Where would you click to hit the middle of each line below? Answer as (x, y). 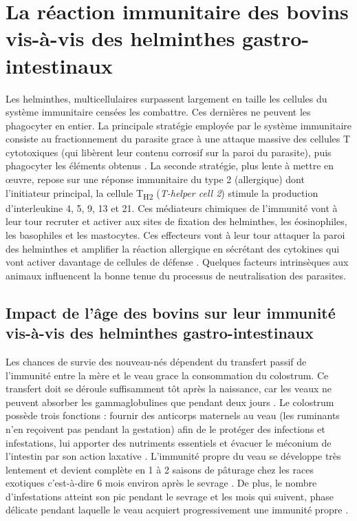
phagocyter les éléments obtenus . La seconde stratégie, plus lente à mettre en (170, 166)
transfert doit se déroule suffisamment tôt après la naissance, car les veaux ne (169, 389)
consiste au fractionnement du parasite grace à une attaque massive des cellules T (178, 139)
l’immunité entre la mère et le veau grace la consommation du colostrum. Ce (167, 375)
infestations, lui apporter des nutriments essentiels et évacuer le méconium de (169, 442)
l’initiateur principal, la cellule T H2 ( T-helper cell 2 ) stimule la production (162, 193)
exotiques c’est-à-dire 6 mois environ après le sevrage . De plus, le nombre (161, 483)
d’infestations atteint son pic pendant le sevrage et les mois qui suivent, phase (170, 496)
